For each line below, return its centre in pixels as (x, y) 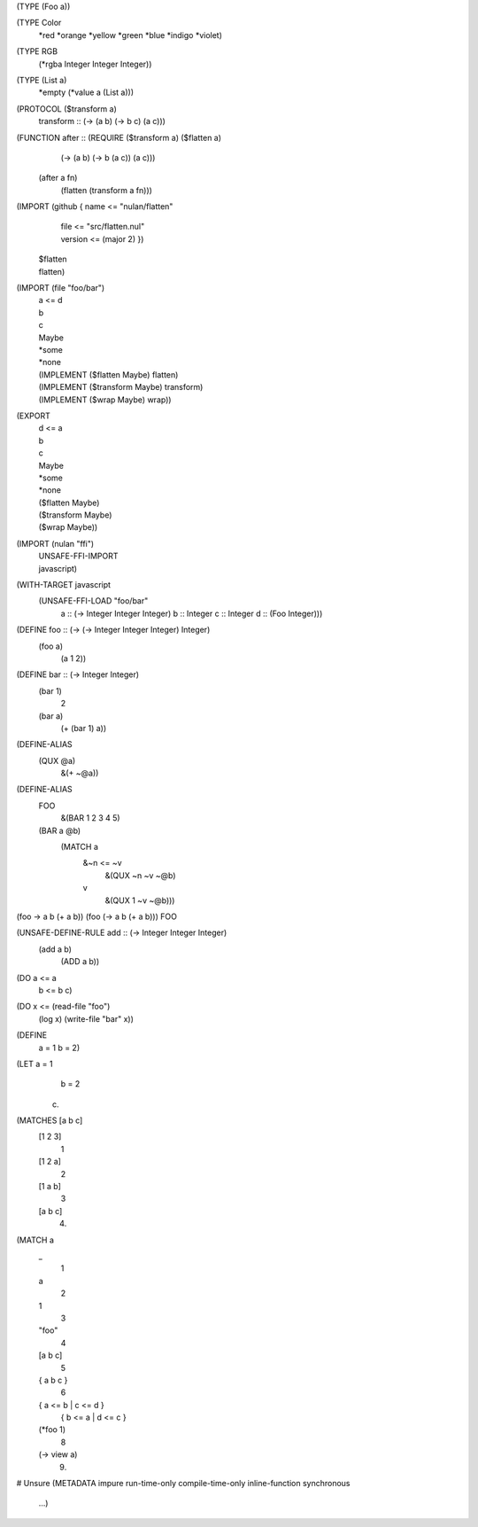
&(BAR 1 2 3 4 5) (90, 818)
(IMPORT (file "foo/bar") (61, 288)
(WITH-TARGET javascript (63, 585)
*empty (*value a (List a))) (86, 92)
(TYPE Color (39, 23)
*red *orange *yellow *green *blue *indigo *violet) (131, 35)
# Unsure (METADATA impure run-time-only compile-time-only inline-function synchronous (183, 1484)
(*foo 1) (52, 1430)
